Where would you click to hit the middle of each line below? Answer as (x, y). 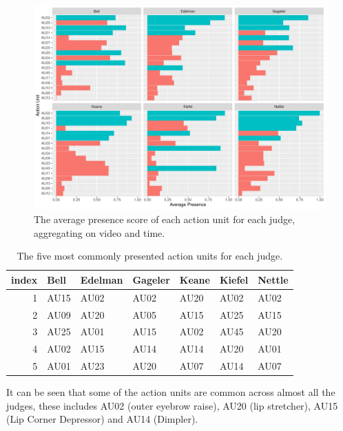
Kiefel (234, 279)
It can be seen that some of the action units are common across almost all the (171, 392)
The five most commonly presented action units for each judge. (150, 256)
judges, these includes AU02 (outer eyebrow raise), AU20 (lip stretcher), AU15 (172, 405)
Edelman (102, 279)
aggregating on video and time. (100, 232)
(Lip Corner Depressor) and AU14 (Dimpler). (102, 419)
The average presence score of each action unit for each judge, (165, 219)
